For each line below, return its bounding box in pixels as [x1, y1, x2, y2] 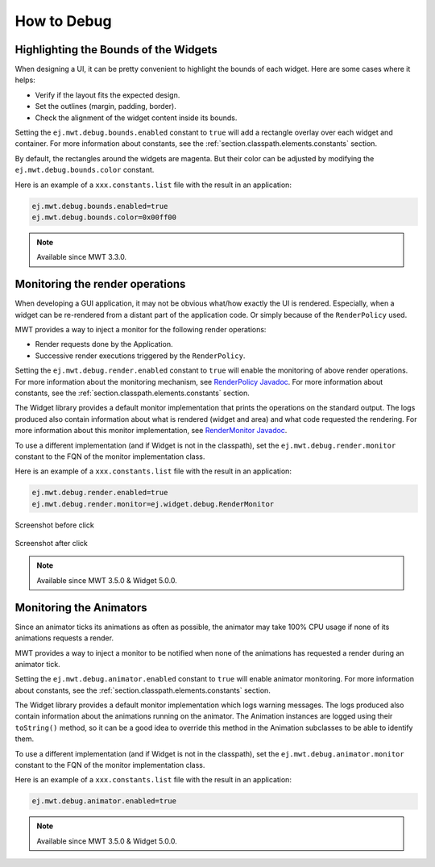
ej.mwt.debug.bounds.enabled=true [31, 202, 168, 210]
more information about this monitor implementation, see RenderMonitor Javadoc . [14, 426, 288, 436]
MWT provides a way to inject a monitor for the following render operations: [14, 325, 267, 335]
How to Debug [14, 12, 112, 30]
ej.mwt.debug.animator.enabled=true [31, 797, 177, 806]
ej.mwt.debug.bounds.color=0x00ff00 [31, 212, 177, 222]
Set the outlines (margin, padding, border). [35, 102, 176, 111]
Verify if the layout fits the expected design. [35, 90, 180, 100]
